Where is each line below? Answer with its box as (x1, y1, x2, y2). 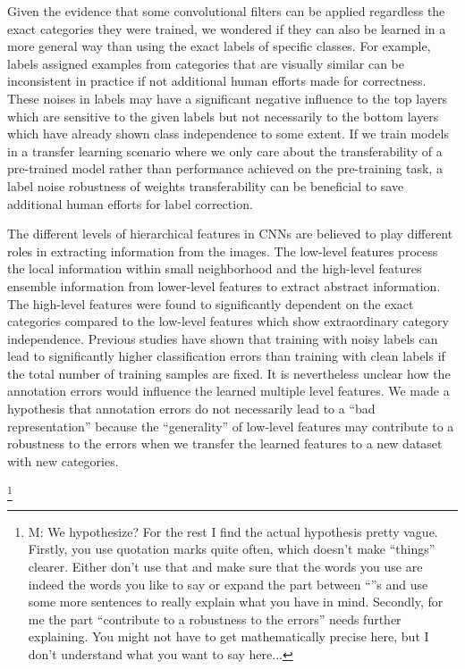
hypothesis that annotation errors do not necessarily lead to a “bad (7, 399, 376, 418)
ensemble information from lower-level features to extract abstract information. (7, 276, 441, 295)
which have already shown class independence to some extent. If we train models (7, 124, 449, 143)
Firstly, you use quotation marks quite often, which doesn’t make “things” (28, 539, 435, 558)
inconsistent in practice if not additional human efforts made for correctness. (7, 71, 427, 90)
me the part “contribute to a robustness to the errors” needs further (28, 609, 402, 628)
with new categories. (7, 451, 119, 470)
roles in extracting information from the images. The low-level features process (7, 241, 438, 260)
